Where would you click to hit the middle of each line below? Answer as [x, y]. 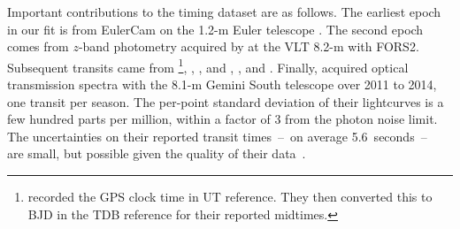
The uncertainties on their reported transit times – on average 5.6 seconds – [217, 136]
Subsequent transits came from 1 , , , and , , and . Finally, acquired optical [208, 65]
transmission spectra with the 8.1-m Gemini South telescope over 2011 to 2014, [222, 84]
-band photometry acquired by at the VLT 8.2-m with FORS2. [249, 46]
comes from [38, 46]
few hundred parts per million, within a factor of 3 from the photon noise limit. [222, 119]
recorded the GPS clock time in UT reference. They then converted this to [230, 196]
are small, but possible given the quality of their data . [157, 153]
